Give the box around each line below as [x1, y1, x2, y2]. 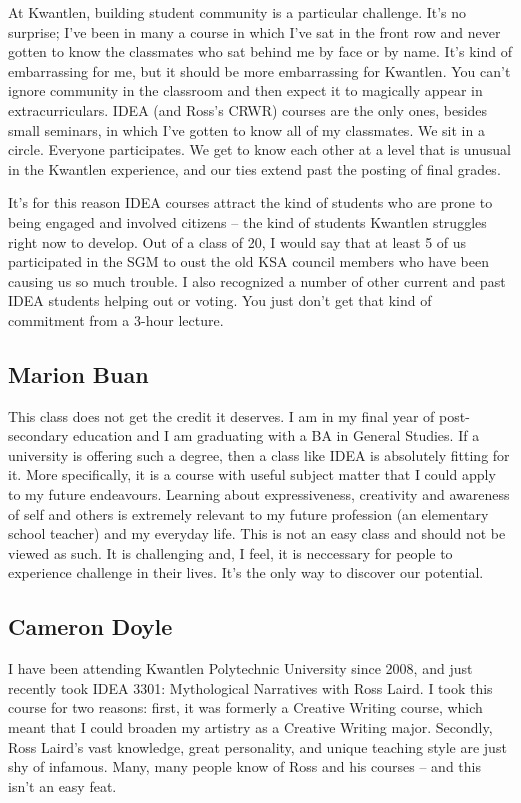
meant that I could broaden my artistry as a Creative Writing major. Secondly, [8, 717, 493, 738]
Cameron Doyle [8, 611, 173, 642]
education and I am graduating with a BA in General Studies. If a [73, 425, 480, 446]
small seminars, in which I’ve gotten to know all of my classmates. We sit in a [8, 119, 485, 140]
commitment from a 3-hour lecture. [8, 309, 224, 330]
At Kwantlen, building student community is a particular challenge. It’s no [8, 2, 467, 22]
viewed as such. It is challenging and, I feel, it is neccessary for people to [8, 542, 453, 563]
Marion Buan [8, 358, 149, 389]
